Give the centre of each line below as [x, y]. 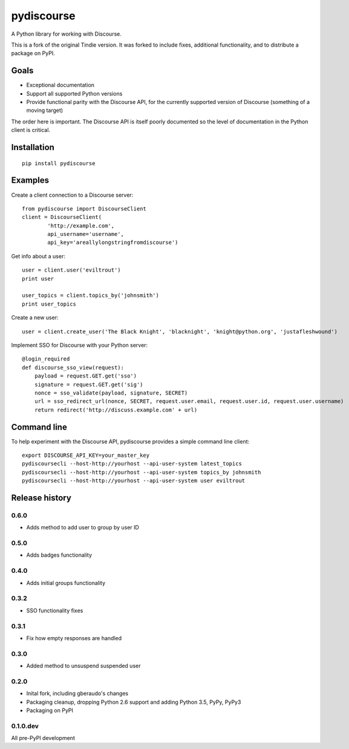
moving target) [45, 110]
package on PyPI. [33, 53]
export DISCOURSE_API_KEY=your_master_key [86, 455]
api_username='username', [86, 234]
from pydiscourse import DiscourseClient [84, 208]
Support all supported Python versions [74, 93]
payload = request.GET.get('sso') [86, 376]
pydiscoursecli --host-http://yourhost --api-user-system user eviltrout [134, 481]
